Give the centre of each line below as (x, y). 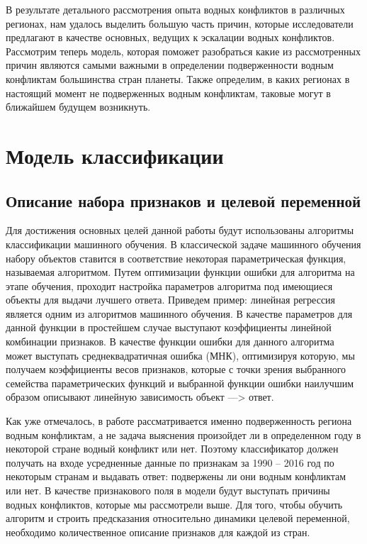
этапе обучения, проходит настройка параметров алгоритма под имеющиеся (169, 285)
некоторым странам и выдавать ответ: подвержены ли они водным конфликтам (176, 476)
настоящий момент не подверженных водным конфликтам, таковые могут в (168, 93)
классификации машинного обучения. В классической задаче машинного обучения (183, 244)
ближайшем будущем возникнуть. (78, 107)
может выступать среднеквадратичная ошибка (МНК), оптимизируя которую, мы (180, 355)
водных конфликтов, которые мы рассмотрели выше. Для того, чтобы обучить (174, 504)
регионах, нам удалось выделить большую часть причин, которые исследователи (180, 23)
